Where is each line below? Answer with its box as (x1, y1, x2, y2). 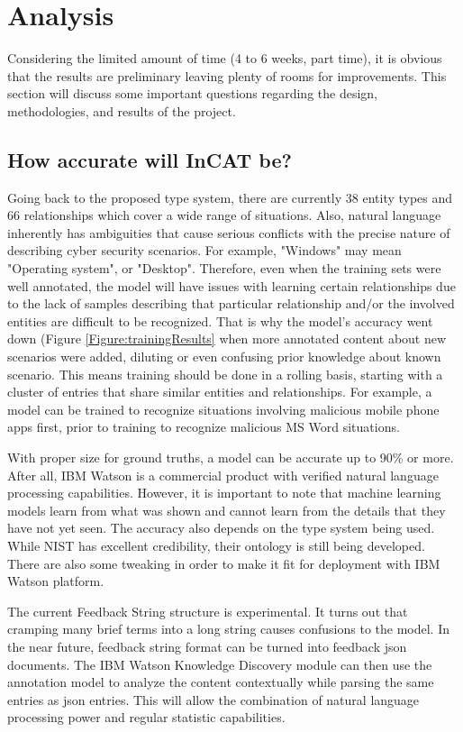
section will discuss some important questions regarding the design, (7, 84, 377, 103)
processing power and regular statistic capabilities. (7, 708, 286, 727)
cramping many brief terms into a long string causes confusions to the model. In (7, 619, 449, 638)
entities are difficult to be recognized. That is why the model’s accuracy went (7, 311, 433, 330)
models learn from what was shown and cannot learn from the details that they (7, 500, 446, 519)
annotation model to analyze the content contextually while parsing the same (7, 673, 434, 691)
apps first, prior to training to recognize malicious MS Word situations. (7, 417, 400, 436)
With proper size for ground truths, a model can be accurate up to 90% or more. (7, 448, 454, 467)
